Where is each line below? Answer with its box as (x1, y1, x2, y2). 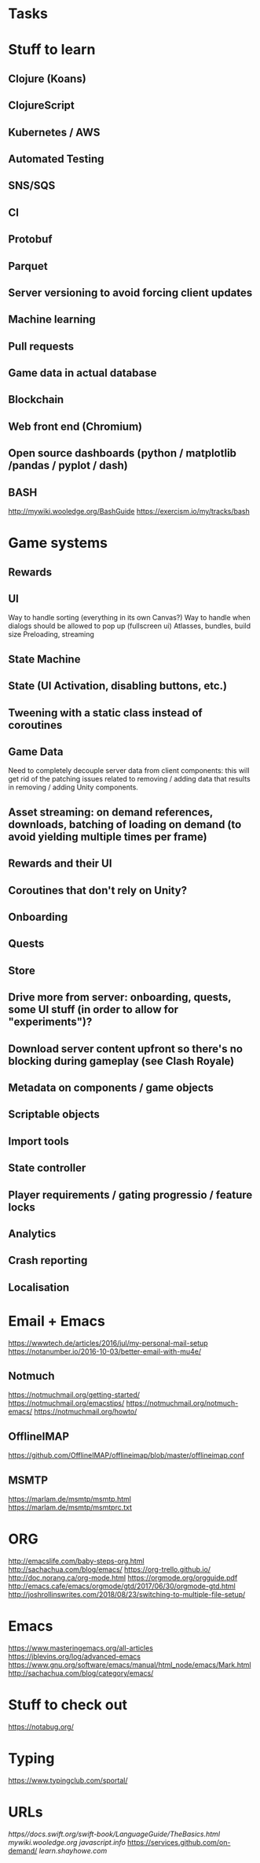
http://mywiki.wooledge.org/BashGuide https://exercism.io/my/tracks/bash (8, 507, 250, 516)
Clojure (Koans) (8, 72, 86, 85)
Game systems (8, 534, 108, 552)
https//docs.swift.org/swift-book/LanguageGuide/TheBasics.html (8, 1829, 221, 1839)
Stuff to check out (8, 1696, 128, 1714)
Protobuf (8, 233, 53, 246)
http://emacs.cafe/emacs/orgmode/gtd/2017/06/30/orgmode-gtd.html (8, 1581, 236, 1591)
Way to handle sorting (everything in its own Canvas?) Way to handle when (8, 613, 251, 623)
